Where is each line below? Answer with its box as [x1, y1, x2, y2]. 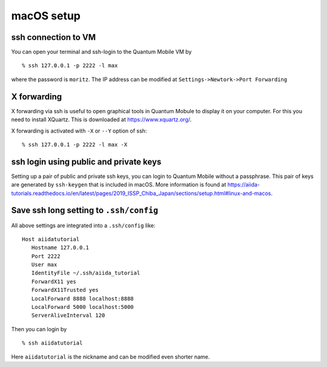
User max [31, 261, 58, 268]
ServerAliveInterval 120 [31, 312, 105, 319]
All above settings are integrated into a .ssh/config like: [11, 222, 156, 229]
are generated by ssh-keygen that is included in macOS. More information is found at [11, 181, 226, 188]
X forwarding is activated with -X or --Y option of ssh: [11, 127, 147, 134]
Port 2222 [31, 253, 61, 260]
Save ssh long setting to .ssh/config [11, 205, 159, 216]
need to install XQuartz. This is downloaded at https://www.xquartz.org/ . [11, 116, 192, 124]
